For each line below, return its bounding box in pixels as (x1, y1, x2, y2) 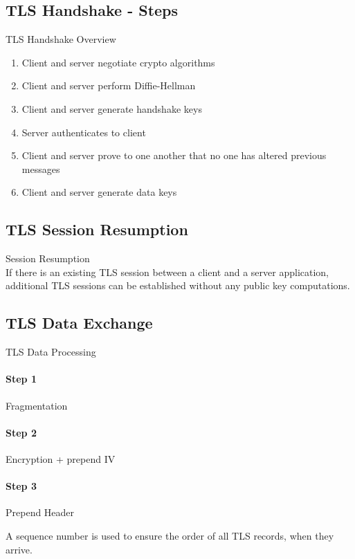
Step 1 (6, 372, 37, 386)
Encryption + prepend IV (6, 451, 116, 466)
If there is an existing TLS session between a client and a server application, (6, 264, 329, 279)
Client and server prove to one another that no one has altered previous (21, 148, 327, 163)
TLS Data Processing (6, 345, 96, 359)
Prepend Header (6, 505, 75, 520)
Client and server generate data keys (21, 185, 177, 199)
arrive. (6, 542, 33, 556)
